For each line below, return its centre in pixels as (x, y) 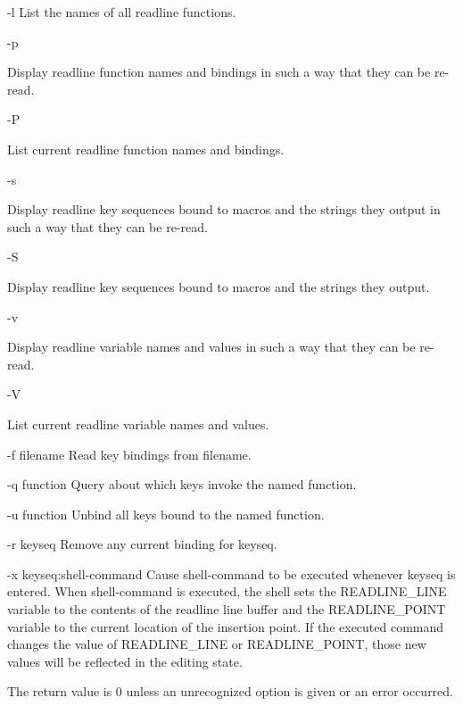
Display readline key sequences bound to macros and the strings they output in (224, 209)
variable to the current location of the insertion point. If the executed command (226, 626)
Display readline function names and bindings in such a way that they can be (219, 72)
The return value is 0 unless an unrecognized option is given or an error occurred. (230, 691)
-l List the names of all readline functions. (122, 12)
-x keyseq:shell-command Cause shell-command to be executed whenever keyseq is (231, 573)
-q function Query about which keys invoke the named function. (182, 484)
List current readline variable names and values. (138, 424)
